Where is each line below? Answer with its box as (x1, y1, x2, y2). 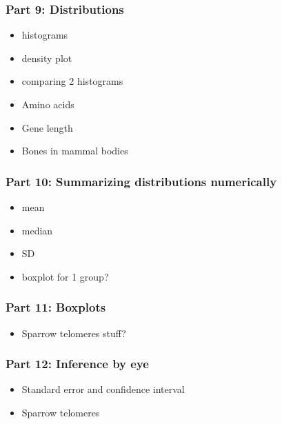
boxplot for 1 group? (21, 269, 109, 283)
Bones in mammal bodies (21, 143, 128, 158)
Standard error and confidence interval (21, 382, 185, 396)
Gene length (21, 120, 73, 134)
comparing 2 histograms (21, 74, 123, 88)
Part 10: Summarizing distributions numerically (6, 172, 277, 190)
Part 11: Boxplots (6, 299, 106, 316)
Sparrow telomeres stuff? (21, 325, 126, 340)
